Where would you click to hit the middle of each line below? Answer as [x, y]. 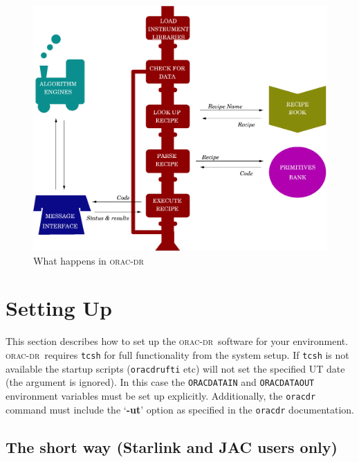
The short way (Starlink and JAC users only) [172, 446]
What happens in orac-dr [89, 260]
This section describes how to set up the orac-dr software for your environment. [177, 341]
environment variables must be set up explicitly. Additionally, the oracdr [161, 395]
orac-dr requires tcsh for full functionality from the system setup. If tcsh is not [177, 354]
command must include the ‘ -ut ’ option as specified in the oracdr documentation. [180, 409]
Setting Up [59, 308]
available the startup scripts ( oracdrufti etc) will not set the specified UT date [175, 368]
